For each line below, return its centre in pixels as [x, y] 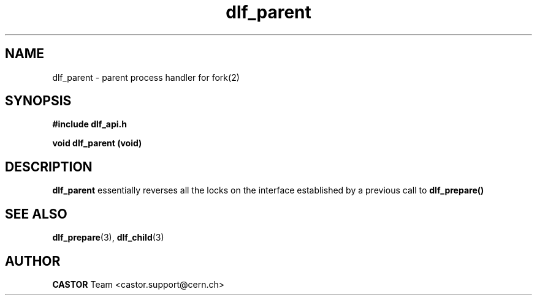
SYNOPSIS [38, 101]
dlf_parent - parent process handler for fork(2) [146, 77]
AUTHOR [33, 261]
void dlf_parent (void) [97, 143]
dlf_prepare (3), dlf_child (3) [108, 238]
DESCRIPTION [49, 167]
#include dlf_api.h [90, 124]
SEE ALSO [36, 214]
